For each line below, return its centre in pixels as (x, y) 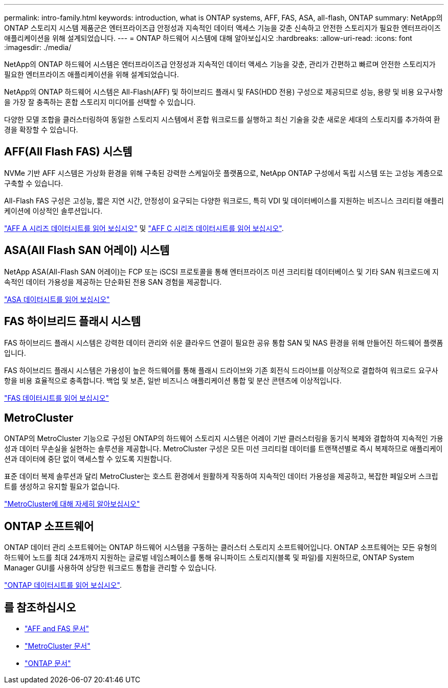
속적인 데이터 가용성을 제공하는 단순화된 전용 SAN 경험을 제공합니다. (113, 282)
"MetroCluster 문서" (58, 646)
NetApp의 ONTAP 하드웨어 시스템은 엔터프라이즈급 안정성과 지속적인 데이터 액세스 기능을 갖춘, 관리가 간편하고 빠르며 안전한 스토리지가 (220, 64)
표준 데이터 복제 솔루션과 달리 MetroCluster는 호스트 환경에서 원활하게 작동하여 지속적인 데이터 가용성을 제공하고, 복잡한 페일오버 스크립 (221, 476)
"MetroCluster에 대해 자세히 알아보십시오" (72, 504)
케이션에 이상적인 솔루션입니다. (53, 211)
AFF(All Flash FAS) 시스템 (68, 152)
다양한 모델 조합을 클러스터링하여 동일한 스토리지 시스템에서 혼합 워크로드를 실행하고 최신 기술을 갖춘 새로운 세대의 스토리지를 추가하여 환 (222, 119)
